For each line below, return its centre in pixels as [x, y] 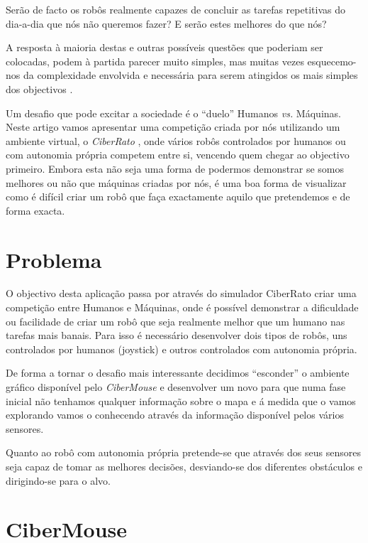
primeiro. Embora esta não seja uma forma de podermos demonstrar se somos [175, 168]
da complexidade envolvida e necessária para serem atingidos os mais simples [190, 75]
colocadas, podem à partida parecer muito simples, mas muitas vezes [155, 61]
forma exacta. [35, 210]
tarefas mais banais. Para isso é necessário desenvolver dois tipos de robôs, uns [177, 335]
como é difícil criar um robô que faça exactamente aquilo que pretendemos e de [178, 197]
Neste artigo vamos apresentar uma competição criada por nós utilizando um [173, 127]
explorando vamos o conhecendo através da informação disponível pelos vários [175, 415]
